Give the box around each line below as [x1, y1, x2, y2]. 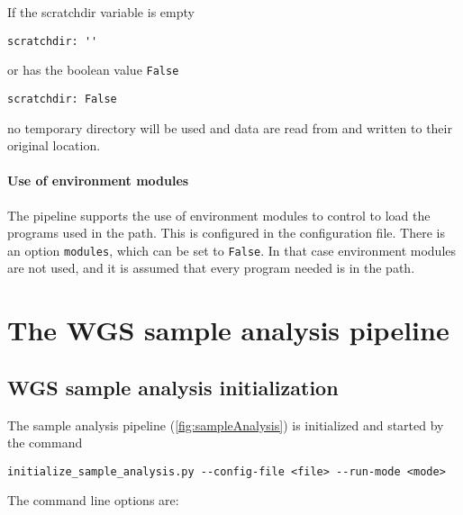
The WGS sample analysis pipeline [7, 312, 449, 348]
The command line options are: [7, 491, 179, 510]
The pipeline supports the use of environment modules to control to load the [7, 205, 431, 224]
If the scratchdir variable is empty [7, 3, 195, 21]
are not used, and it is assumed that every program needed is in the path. [7, 258, 415, 277]
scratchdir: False [7, 92, 117, 105]
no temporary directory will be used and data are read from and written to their [7, 118, 452, 137]
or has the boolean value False [7, 60, 179, 79]
